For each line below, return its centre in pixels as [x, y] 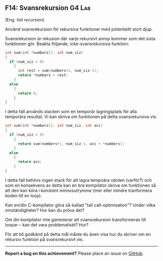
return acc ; [30, 162]
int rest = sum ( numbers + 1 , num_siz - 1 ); [58, 71]
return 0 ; [28, 93]
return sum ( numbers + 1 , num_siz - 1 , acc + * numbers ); [71, 144]
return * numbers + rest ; [43, 75]
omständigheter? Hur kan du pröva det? [45, 210]
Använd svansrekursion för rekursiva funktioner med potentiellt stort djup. [79, 29]
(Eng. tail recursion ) [25, 19]
